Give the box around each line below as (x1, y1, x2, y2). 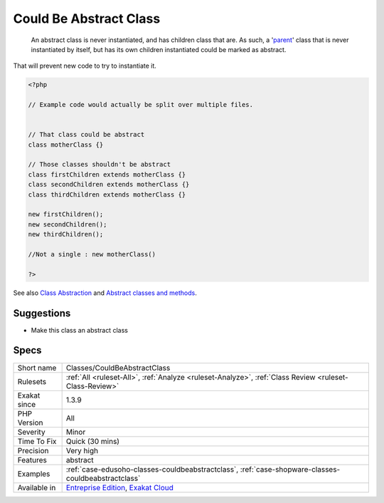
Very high (65, 445, 99, 455)
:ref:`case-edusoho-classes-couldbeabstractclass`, (65, 464, 239, 474)
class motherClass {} (28, 140, 104, 149)
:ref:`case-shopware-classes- (240, 464, 341, 474)
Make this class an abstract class (31, 326, 128, 334)
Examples (17, 469, 50, 479)
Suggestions (13, 307, 71, 319)
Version (17, 418, 43, 427)
